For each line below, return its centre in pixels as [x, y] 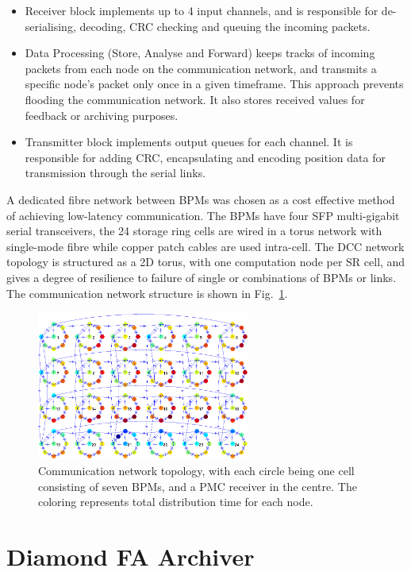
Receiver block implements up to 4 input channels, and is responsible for [202, 10]
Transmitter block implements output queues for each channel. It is [189, 142]
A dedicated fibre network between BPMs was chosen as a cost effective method [201, 199]
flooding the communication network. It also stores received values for [195, 99]
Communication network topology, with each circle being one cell [196, 470]
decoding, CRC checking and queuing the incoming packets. [225, 26]
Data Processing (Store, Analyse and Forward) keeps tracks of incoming [200, 53]
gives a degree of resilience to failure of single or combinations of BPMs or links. [202, 277]
